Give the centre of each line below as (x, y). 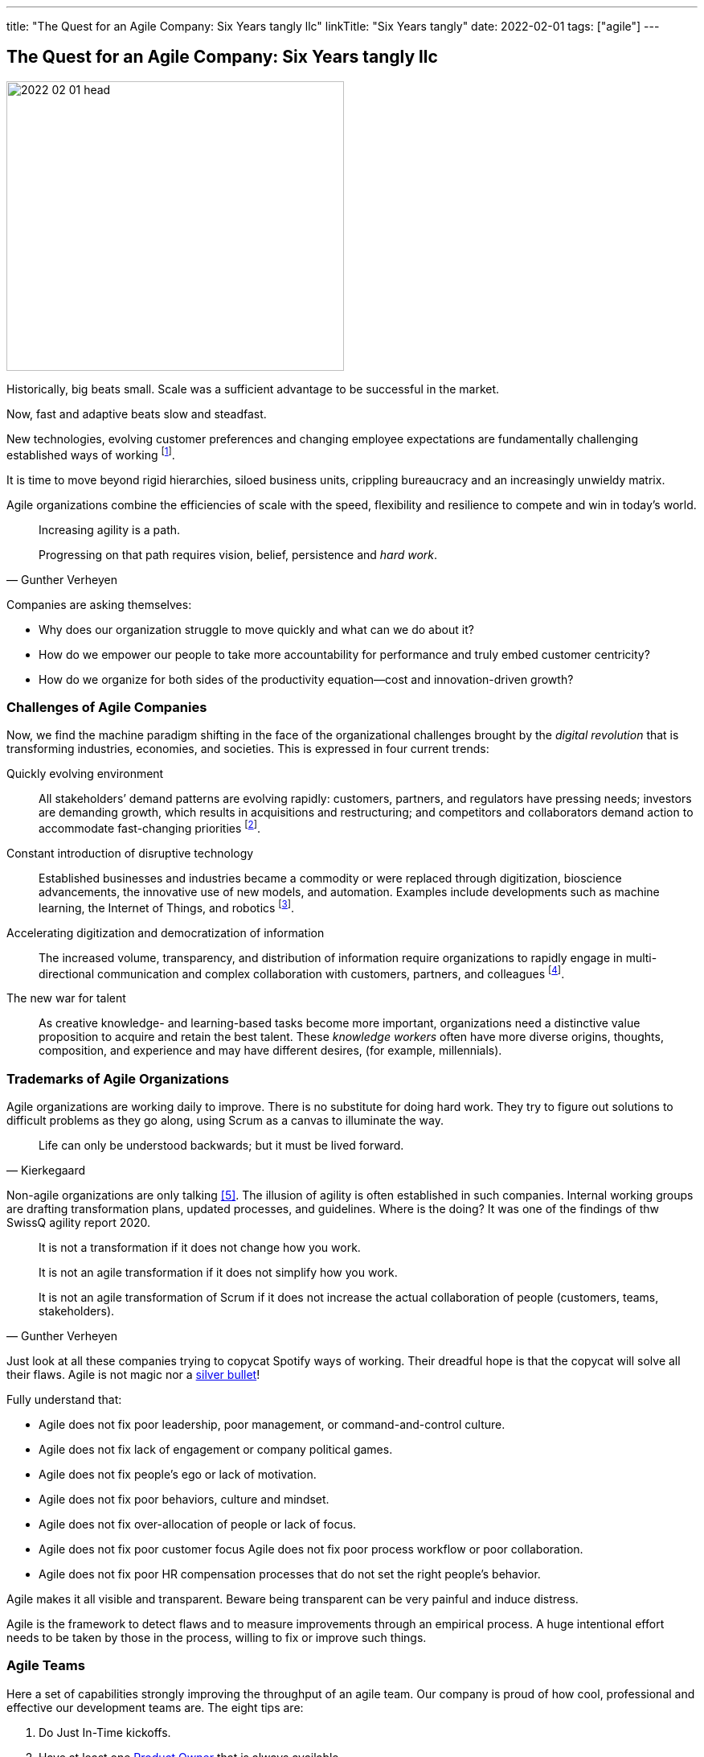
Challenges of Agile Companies (107, 707)
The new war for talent (66, 998)
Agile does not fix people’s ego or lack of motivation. (178, 1474)
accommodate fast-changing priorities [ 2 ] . (150, 827)
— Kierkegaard (46, 1170)
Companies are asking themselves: (99, 604)
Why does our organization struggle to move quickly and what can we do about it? (256, 629)
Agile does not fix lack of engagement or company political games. (216, 1449)
